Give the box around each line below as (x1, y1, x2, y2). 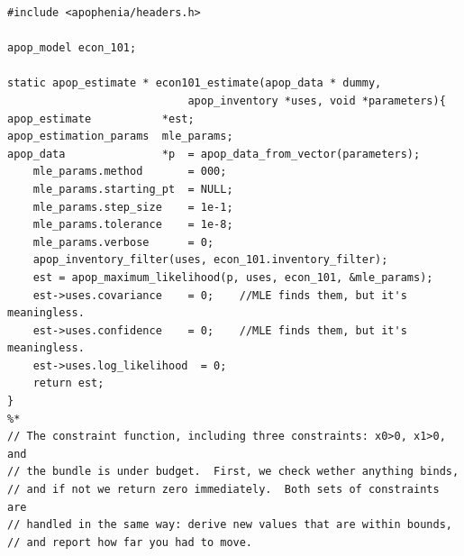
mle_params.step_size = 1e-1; (32, 200, 233, 214)
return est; (32, 377, 105, 390)
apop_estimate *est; (7, 112, 195, 125)
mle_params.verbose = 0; (32, 235, 214, 249)
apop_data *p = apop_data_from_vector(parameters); (7, 147, 421, 160)
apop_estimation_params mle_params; (7, 130, 233, 143)
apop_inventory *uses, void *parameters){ (187, 94, 446, 107)
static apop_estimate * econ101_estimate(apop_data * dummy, (7, 77, 382, 90)
